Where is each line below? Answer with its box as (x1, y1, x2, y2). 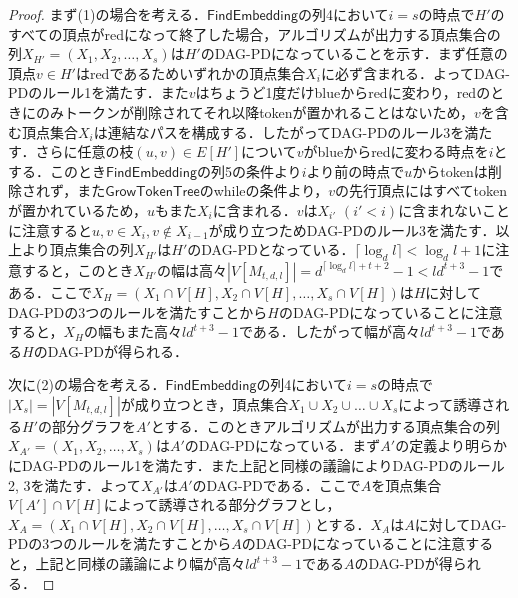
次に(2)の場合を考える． (8, 374, 166, 395)
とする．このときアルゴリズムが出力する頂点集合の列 (150, 415, 501, 436)
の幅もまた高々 (83, 321, 182, 342)
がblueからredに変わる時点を (303, 141, 489, 162)
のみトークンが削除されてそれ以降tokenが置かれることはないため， (35, 101, 474, 122)
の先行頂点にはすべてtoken (335, 180, 508, 201)
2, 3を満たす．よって (8, 474, 141, 495)
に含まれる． (212, 199, 297, 220)
